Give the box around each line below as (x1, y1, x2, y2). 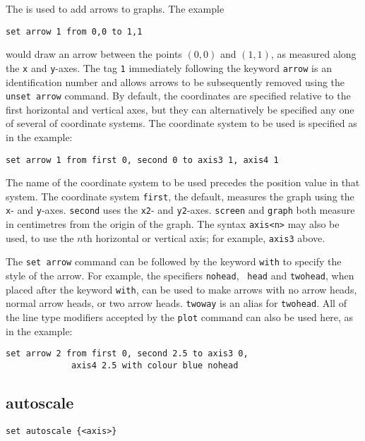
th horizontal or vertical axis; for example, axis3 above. (83, 230, 325, 245)
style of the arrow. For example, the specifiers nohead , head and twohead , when (6, 268, 354, 283)
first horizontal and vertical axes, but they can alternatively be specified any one (6, 102, 354, 116)
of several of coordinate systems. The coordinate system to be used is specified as (6, 116, 357, 131)
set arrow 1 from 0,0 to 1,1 (6, 26, 143, 37)
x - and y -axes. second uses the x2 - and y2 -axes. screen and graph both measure (6, 203, 355, 217)
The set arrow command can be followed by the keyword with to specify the (6, 254, 342, 269)
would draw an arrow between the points (6, 47, 182, 61)
